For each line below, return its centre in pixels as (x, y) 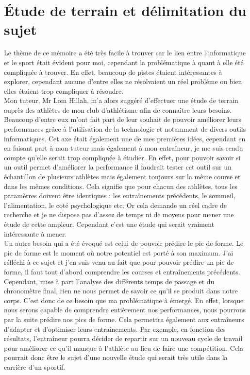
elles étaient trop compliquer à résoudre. (64, 91)
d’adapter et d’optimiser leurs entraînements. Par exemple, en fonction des (115, 329)
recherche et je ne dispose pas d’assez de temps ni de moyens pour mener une (119, 214)
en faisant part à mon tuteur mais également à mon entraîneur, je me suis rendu (124, 148)
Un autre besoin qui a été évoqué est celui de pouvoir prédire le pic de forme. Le (124, 243)
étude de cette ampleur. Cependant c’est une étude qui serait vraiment (109, 224)
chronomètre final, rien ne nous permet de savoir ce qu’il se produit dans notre (121, 291)
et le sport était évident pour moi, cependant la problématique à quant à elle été (124, 62)
